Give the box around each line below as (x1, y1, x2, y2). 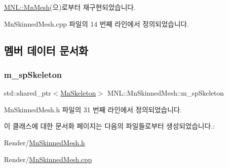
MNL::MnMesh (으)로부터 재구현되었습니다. (4, 2, 136, 12)
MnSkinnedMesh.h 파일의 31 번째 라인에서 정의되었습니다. (4, 104, 182, 114)
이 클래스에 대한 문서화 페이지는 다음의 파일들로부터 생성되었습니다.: (4, 121, 215, 131)
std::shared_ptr (4, 88, 51, 98)
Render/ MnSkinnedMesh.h (4, 137, 85, 147)
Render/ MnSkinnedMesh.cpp (4, 154, 92, 164)
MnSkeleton (60, 88, 96, 98)
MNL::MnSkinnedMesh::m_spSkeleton (107, 88, 224, 98)
